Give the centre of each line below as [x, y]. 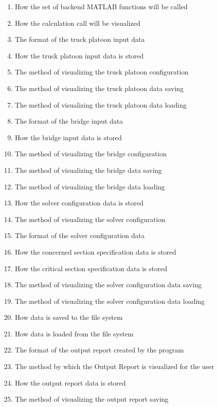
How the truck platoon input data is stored [79, 55]
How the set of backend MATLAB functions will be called [101, 6]
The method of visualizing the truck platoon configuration [102, 72]
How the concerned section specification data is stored [96, 251]
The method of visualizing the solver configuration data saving [108, 285]
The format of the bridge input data [69, 121]
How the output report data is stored [70, 382]
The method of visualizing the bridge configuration [91, 154]
